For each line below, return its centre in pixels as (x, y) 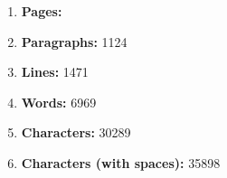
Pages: (42, 11)
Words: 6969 (59, 102)
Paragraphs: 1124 (74, 41)
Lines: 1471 (55, 72)
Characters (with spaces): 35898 (121, 162)
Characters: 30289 (76, 132)
